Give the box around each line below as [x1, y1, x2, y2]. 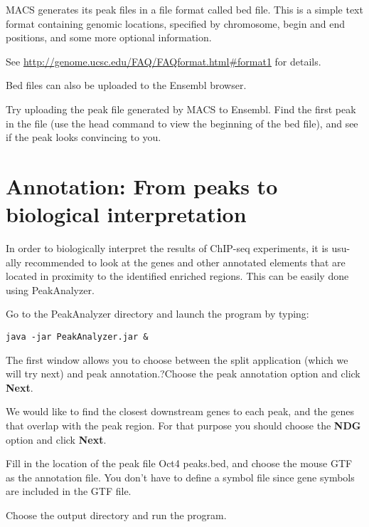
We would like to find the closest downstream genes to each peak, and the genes [6, 404, 354, 419]
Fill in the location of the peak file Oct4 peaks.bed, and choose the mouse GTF [6, 456, 353, 471]
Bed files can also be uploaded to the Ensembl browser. [6, 78, 247, 93]
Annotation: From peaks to [6, 171, 278, 200]
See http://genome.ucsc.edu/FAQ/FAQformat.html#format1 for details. [6, 53, 321, 68]
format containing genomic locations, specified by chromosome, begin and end [6, 16, 346, 31]
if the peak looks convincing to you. [6, 130, 161, 145]
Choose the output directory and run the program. [6, 508, 227, 523]
